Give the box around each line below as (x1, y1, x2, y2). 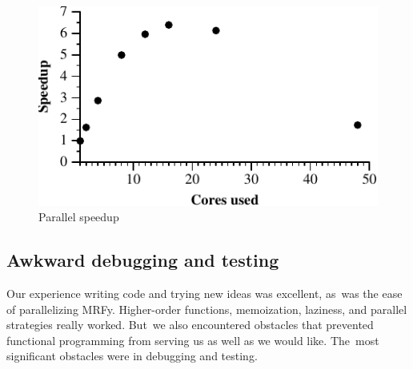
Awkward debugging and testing (6, 248, 279, 272)
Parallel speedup (38, 208, 119, 225)
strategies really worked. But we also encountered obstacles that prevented (6, 316, 374, 333)
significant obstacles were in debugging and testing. (6, 347, 258, 364)
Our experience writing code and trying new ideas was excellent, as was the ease (6, 284, 403, 301)
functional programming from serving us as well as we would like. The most (6, 331, 379, 348)
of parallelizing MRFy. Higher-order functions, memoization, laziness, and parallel (6, 300, 407, 317)
